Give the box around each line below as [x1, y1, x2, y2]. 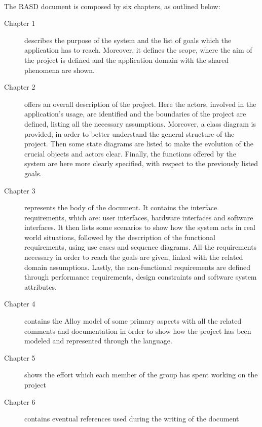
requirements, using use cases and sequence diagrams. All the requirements [24, 242, 257, 252]
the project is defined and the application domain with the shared [24, 54, 229, 65]
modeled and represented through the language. [24, 335, 172, 346]
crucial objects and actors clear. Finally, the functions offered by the [24, 148, 236, 159]
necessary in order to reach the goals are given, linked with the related [24, 252, 243, 262]
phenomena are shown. [24, 64, 95, 75]
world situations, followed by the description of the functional [24, 231, 215, 242]
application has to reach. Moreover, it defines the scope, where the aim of [24, 45, 252, 55]
